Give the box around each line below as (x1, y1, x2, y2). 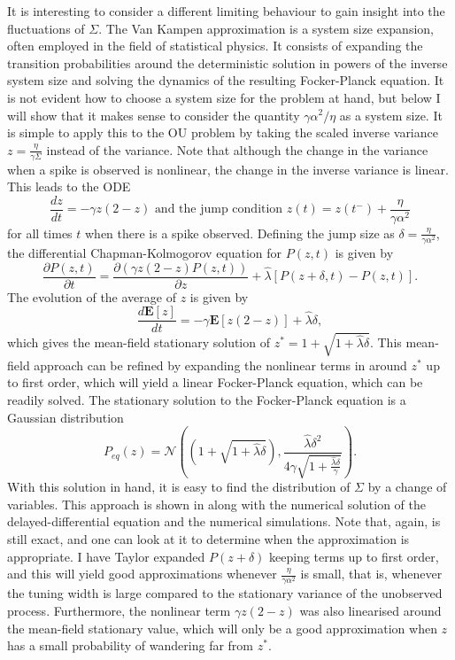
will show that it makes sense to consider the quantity (7, 105, 300, 124)
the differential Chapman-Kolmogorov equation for (7, 243, 282, 261)
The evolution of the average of (7, 287, 176, 306)
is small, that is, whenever (300, 564, 443, 583)
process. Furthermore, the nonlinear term (7, 601, 231, 619)
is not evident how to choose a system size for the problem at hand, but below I (7, 88, 441, 106)
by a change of (367, 478, 447, 496)
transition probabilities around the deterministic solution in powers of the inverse (7, 53, 448, 72)
